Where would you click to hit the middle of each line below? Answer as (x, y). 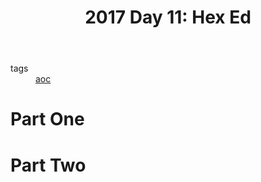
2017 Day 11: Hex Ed (168, 17)
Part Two (48, 165)
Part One (47, 119)
